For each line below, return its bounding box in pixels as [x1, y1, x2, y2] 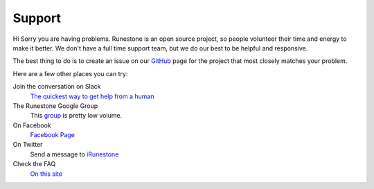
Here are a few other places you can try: [12, 69, 128, 78]
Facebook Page [30, 131, 75, 139]
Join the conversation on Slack [12, 82, 101, 91]
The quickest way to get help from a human [30, 92, 154, 100]
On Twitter [12, 141, 43, 149]
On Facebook [12, 121, 51, 129]
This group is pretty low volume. [30, 111, 123, 120]
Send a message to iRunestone [30, 150, 119, 159]
